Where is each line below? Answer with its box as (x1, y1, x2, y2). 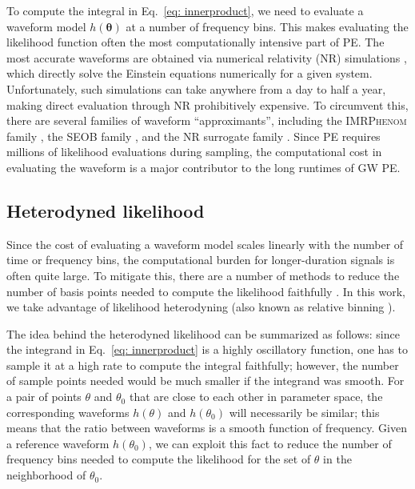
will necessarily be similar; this (229, 403, 380, 420)
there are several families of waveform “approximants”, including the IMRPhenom (6, 112, 407, 129)
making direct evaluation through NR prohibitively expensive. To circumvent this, (6, 96, 409, 113)
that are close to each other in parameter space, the (129, 388, 383, 405)
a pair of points (6, 388, 82, 405)
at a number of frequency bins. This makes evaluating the (126, 18, 409, 34)
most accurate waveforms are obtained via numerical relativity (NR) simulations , (6, 49, 407, 66)
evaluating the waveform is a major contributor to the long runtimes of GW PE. (6, 158, 401, 175)
